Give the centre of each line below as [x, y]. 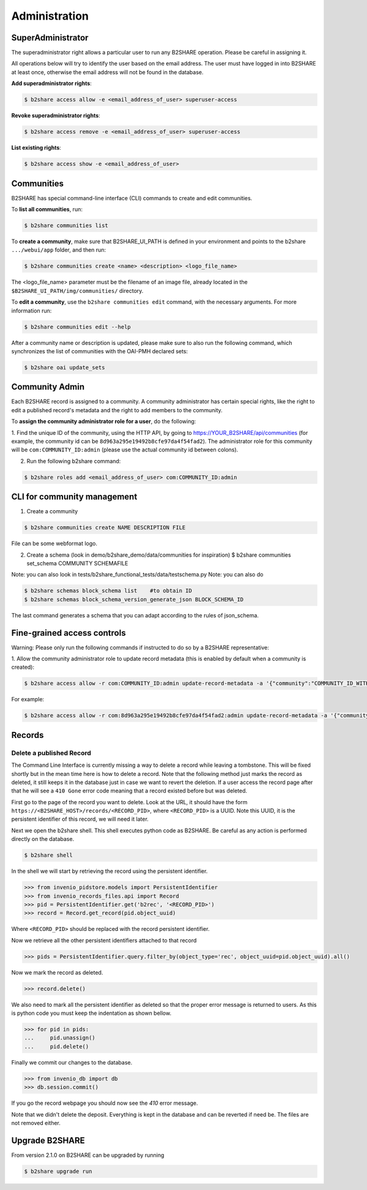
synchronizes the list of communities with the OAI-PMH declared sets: [100, 351]
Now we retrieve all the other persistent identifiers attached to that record [104, 940]
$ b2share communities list [66, 226]
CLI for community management [74, 497]
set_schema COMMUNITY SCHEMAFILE [77, 563]
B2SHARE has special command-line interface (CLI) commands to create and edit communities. [132, 198]
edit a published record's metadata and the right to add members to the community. [117, 410]
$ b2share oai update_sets [65, 367]
